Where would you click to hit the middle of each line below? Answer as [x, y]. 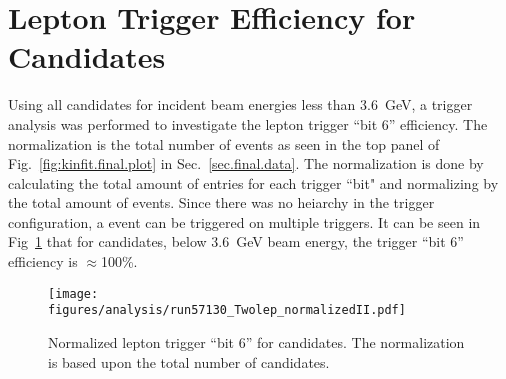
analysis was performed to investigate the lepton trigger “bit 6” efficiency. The [248, 123]
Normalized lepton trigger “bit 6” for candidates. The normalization [256, 341]
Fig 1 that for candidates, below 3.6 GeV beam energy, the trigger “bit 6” [236, 241]
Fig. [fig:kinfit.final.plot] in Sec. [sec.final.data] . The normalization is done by [246, 163]
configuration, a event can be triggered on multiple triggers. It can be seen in [244, 221]
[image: [73, 293]
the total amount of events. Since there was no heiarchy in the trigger [221, 202]
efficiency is [43, 261]
